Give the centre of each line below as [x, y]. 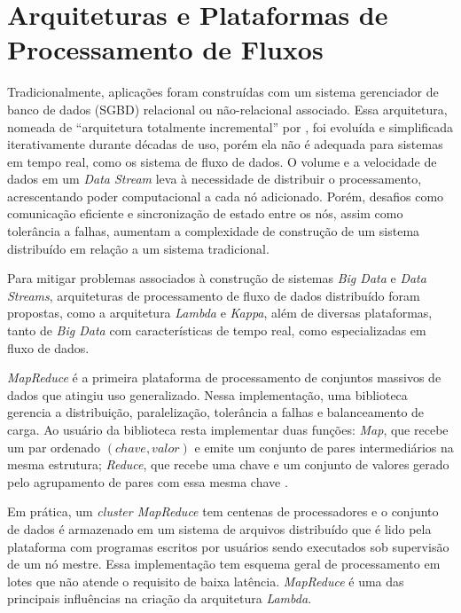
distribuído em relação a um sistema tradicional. [138, 248]
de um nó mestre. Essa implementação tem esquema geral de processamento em [224, 564]
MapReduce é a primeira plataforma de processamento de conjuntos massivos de [224, 377]
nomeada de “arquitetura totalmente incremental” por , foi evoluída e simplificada [230, 126]
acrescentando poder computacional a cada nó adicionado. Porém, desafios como [226, 196]
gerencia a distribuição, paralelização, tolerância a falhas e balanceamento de [216, 412]
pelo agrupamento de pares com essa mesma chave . [148, 481]
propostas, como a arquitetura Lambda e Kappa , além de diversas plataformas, [220, 313]
